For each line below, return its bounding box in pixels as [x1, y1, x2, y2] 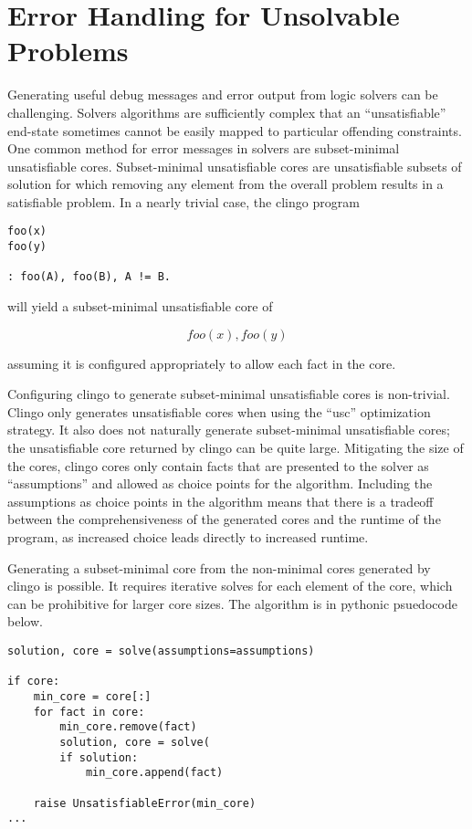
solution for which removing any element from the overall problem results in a [7, 174, 444, 194]
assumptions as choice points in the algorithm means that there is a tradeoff [7, 491, 434, 510]
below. [7, 612, 43, 631]
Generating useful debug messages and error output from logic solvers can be [7, 85, 438, 104]
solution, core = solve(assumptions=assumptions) [7, 645, 315, 657]
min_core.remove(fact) [59, 720, 197, 734]
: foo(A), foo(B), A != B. [7, 270, 171, 284]
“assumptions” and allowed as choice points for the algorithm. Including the [7, 474, 433, 493]
